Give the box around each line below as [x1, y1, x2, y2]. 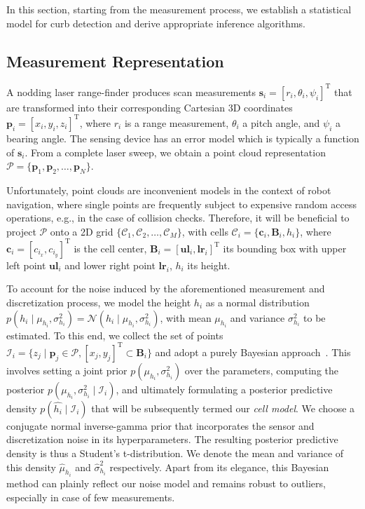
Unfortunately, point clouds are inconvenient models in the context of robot [6, 182, 331, 197]
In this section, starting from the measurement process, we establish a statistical [6, 2, 352, 16]
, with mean [160, 310, 212, 325]
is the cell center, [74, 240, 147, 255]
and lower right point [64, 257, 156, 272]
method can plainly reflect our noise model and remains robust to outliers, [6, 475, 326, 490]
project [6, 224, 36, 238]
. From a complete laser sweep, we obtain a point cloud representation [25, 144, 326, 159]
